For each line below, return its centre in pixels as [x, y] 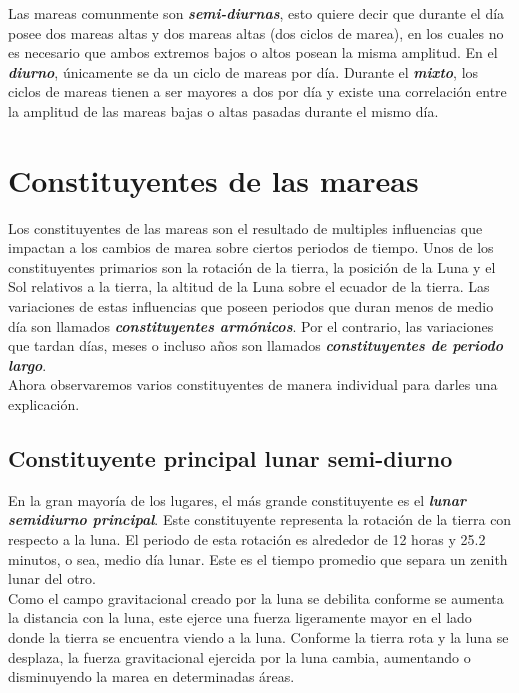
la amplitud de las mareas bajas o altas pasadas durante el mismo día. [223, 110]
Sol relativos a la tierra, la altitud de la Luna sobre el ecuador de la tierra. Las [249, 286]
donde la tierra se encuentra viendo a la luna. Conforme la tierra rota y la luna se [258, 636]
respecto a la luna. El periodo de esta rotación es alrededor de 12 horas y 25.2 [247, 539]
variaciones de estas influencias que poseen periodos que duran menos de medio [251, 306]
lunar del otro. [52, 578]
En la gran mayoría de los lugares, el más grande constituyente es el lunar [237, 499]
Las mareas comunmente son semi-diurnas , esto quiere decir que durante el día [256, 13]
